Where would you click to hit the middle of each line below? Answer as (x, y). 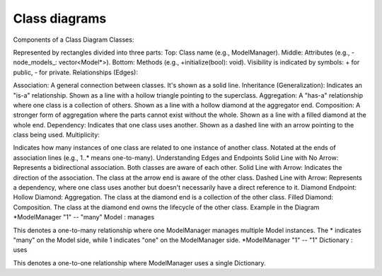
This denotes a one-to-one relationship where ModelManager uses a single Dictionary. (139, 263)
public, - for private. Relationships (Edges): (75, 72)
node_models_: (35, 62)
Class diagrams (60, 18)
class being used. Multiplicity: (57, 135)
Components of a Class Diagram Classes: (74, 40)
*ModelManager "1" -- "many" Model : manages (84, 217)
